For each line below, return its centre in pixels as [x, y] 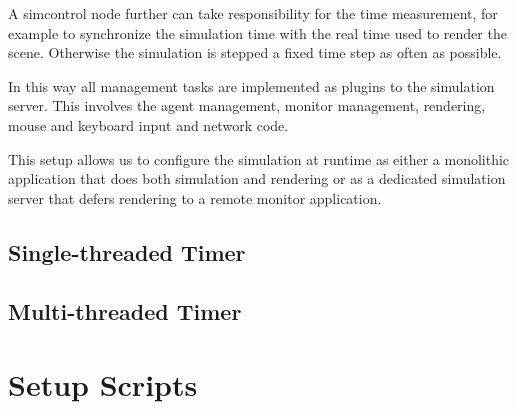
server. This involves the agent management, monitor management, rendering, [247, 105]
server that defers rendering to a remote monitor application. [195, 197]
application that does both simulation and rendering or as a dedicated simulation [257, 178]
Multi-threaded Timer [125, 310]
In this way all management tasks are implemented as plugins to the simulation [251, 85]
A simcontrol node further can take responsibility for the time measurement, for [253, 13]
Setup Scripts [103, 384]
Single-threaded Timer [127, 251]
